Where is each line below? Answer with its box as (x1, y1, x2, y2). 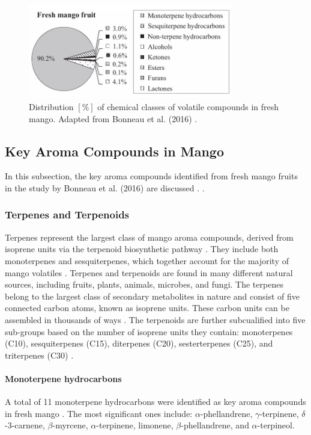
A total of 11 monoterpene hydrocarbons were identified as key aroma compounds (5, 395, 306, 408)
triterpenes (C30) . (5, 348, 74, 361)
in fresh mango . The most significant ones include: (5, 407, 193, 419)
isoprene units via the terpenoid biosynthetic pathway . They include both (5, 242, 279, 255)
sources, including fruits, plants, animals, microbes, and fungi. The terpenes (5, 278, 283, 291)
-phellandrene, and (181, 419, 249, 431)
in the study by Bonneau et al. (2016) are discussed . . (5, 181, 205, 194)
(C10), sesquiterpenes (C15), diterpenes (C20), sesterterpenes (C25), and (5, 337, 273, 350)
